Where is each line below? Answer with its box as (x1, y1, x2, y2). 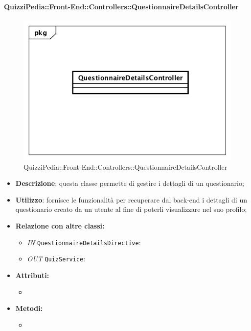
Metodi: (15, 303, 43, 313)
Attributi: (15, 270, 49, 280)
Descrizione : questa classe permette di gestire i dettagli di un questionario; (15, 178, 244, 188)
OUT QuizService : (27, 254, 86, 264)
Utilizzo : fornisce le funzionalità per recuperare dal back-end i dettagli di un (15, 194, 247, 204)
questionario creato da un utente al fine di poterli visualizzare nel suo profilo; (15, 204, 247, 214)
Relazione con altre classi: (15, 221, 105, 231)
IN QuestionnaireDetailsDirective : (27, 237, 141, 247)
